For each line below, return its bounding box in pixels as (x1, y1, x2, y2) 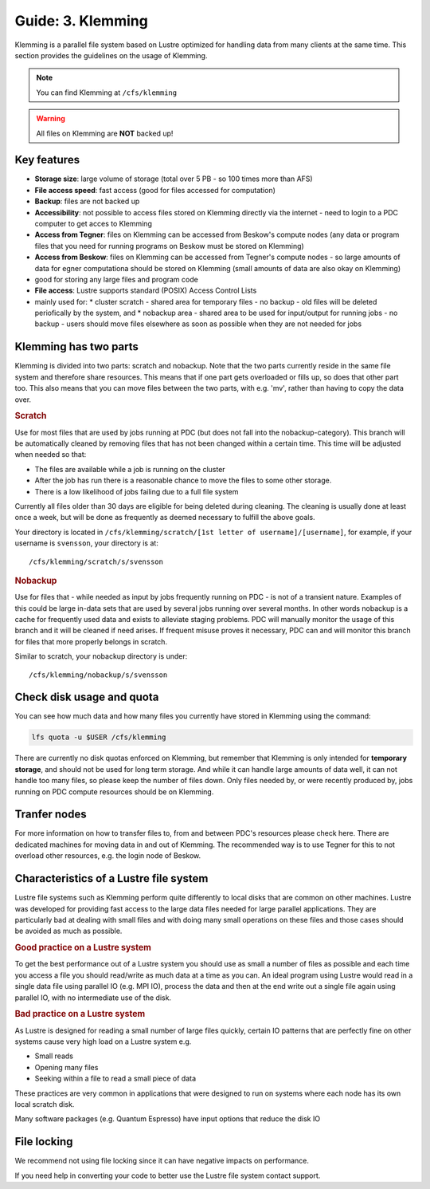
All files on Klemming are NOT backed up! (36, 128, 174, 138)
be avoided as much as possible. (14, 926, 123, 936)
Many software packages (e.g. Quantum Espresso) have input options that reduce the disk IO (14, 1114, 321, 1124)
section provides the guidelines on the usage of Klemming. (14, 50, 208, 60)
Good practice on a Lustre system (14, 942, 151, 953)
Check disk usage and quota (14, 691, 159, 704)
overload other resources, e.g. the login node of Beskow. (14, 851, 201, 860)
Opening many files (34, 1062, 99, 1072)
